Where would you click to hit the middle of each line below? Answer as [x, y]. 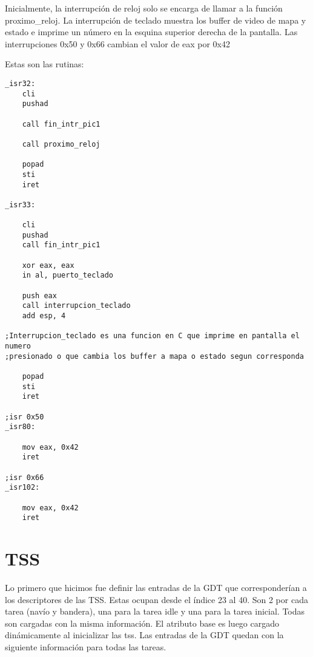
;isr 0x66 [25, 477]
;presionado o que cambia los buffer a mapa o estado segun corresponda [154, 356]
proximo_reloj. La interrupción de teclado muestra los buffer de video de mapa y [156, 20]
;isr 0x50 [25, 417]
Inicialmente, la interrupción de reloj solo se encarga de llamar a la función [144, 8]
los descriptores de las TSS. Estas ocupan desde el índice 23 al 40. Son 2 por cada [156, 599]
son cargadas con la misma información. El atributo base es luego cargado [142, 623]
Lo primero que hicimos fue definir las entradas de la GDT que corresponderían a [156, 587]
